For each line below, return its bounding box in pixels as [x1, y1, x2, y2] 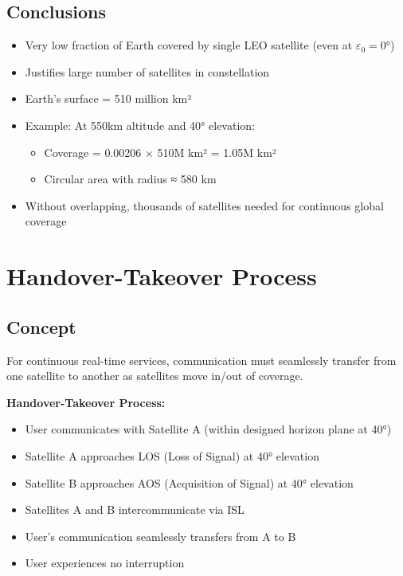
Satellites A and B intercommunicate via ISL [25, 501, 245, 518]
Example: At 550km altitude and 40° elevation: [25, 116, 255, 133]
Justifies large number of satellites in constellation [25, 63, 270, 80]
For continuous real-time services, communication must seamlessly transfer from [6, 351, 397, 368]
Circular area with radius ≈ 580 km [44, 170, 217, 187]
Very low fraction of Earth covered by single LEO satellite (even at [25, 37, 353, 53]
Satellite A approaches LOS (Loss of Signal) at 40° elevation [25, 447, 319, 464]
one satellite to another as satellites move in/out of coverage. [6, 367, 303, 384]
